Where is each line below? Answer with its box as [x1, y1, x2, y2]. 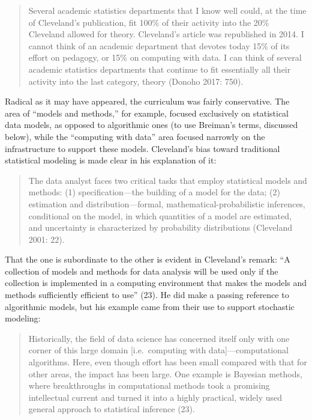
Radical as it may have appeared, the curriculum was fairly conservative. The [5, 95, 290, 108]
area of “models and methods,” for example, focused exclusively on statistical [5, 106, 289, 119]
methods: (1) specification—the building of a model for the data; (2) [28, 186, 280, 198]
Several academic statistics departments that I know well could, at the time [28, 4, 307, 16]
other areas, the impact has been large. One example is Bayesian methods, [28, 367, 302, 380]
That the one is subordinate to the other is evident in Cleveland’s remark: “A [5, 253, 290, 266]
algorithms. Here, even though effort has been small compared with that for [28, 356, 307, 368]
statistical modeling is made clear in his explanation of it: [5, 154, 217, 166]
